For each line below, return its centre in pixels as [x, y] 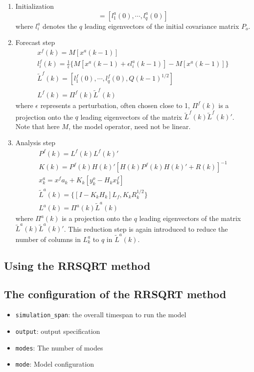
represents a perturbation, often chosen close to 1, [115, 105]
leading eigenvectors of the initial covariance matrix [162, 26]
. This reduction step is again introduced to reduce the [146, 229]
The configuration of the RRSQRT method [115, 294]
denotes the [60, 26]
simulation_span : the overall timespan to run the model [101, 315]
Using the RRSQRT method [77, 265]
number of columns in [48, 239]
